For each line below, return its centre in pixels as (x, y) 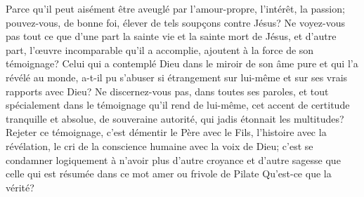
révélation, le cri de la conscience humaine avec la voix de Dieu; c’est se (160, 145)
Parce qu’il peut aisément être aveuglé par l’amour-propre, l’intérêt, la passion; (175, 8)
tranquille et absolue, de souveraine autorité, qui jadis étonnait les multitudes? (175, 118)
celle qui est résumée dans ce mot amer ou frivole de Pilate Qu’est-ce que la (169, 174)
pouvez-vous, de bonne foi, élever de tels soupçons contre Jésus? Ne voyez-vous (175, 22)
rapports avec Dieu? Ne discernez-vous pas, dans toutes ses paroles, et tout (167, 91)
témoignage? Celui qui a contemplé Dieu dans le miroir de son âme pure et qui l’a (182, 63)
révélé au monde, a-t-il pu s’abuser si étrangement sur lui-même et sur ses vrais (177, 77)
